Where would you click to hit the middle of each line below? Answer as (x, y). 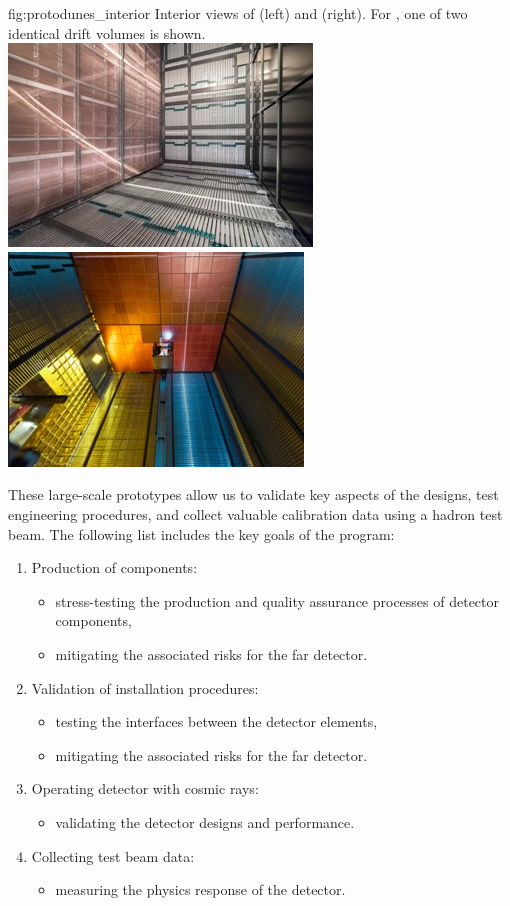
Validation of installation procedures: (145, 687)
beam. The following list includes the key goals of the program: (201, 533)
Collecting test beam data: (113, 855)
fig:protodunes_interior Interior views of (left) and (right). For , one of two (238, 13)
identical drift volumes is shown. (107, 32)
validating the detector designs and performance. (205, 821)
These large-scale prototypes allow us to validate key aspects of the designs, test (253, 494)
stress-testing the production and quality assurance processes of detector (277, 600)
